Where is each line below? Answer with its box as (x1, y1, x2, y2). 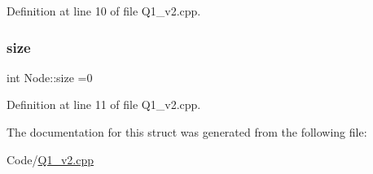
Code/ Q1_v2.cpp (7, 150, 94, 167)
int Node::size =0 (7, 68, 93, 85)
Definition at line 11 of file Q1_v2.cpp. (7, 96, 201, 113)
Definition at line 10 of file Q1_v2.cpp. (7, 2, 201, 19)
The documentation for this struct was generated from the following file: (7, 124, 367, 140)
